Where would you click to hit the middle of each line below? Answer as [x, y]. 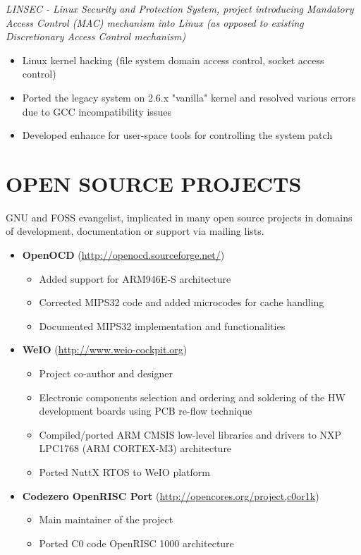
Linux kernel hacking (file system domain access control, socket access [173, 60]
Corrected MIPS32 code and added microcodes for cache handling [182, 302]
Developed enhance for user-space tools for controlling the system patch [177, 135]
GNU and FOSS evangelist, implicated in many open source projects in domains [179, 217]
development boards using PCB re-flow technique [146, 411]
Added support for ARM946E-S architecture [135, 278]
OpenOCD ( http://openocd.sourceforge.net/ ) [123, 255]
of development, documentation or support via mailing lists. [135, 231]
